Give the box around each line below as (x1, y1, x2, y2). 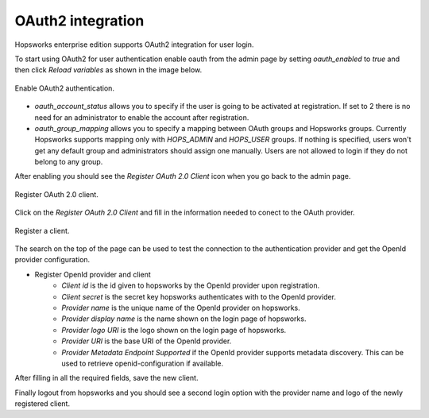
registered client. (14, 399, 71, 408)
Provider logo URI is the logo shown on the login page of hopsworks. (61, 325, 287, 335)
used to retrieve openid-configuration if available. (61, 358, 224, 368)
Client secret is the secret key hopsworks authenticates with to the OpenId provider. (61, 292, 337, 301)
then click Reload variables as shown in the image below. (14, 65, 203, 75)
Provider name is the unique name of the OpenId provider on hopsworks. (61, 303, 301, 312)
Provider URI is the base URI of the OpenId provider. (61, 336, 232, 346)
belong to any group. (34, 157, 103, 167)
